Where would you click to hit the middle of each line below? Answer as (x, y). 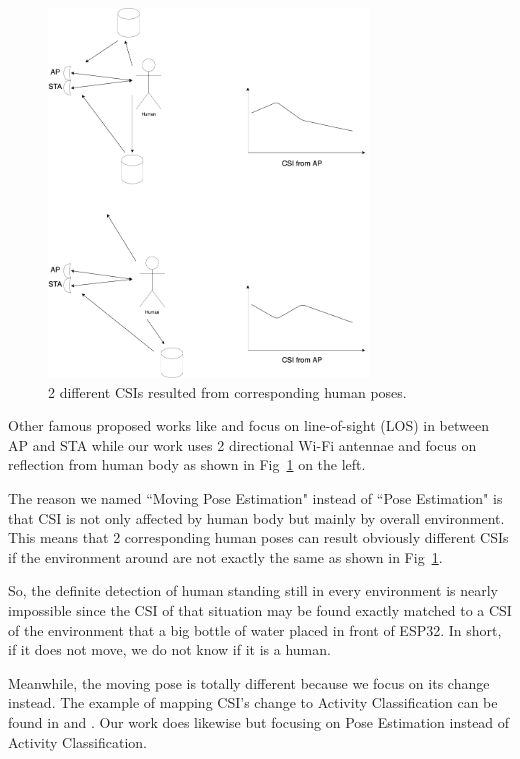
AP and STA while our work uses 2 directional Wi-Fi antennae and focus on (242, 444)
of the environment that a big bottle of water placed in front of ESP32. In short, (255, 629)
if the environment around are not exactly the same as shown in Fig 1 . (225, 556)
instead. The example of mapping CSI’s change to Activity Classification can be (253, 702)
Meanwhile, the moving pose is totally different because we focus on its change (249, 682)
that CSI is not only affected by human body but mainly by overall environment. (256, 517)
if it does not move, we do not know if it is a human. (169, 649)
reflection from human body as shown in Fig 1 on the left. (187, 464)
